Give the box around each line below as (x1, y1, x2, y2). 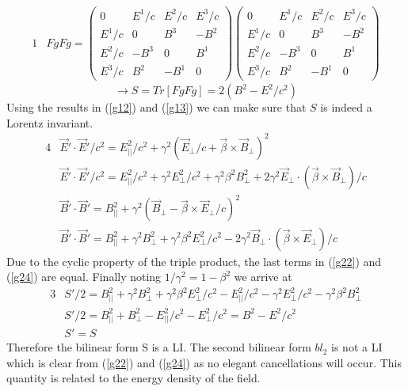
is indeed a (320, 99, 372, 116)
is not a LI (331, 339, 383, 355)
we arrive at (234, 268, 292, 285)
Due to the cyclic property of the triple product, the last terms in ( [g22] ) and (6, 252, 382, 269)
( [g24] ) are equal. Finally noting (6, 268, 162, 285)
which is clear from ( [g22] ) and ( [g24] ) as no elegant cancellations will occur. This (6, 354, 402, 370)
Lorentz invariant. (6, 114, 93, 131)
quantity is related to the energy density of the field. (6, 370, 261, 386)
